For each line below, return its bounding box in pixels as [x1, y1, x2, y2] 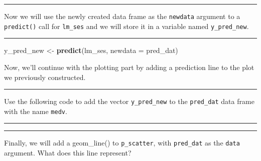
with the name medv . [4, 105, 67, 116]
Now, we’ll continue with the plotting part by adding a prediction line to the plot [4, 61, 254, 72]
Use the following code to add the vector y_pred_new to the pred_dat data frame [4, 96, 254, 106]
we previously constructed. [4, 71, 86, 82]
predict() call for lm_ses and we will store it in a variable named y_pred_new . [4, 20, 249, 31]
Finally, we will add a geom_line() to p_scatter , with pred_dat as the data [4, 137, 240, 148]
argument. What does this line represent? [4, 147, 132, 158]
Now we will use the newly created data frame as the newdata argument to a [4, 11, 240, 21]
